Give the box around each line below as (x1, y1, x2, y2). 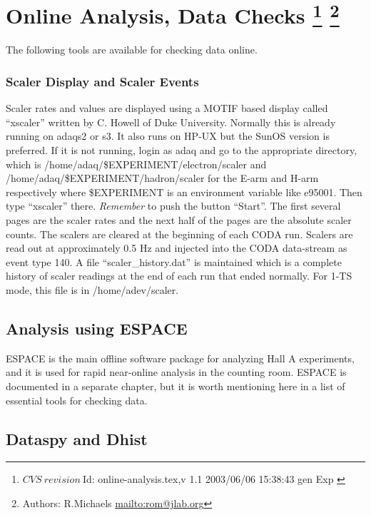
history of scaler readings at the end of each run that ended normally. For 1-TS (6, 268, 352, 283)
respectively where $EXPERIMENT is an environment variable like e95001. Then (6, 184, 362, 199)
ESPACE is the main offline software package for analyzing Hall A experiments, (6, 350, 355, 365)
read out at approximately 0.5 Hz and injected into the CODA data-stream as (6, 240, 347, 255)
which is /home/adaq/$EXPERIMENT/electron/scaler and (6, 156, 267, 171)
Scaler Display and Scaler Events (6, 72, 199, 90)
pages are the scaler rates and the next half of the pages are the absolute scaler (6, 213, 352, 228)
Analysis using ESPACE (6, 317, 188, 339)
